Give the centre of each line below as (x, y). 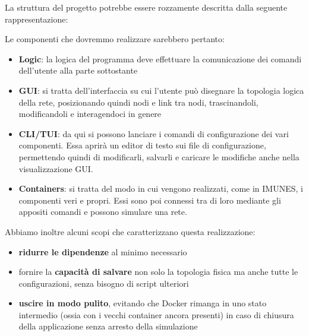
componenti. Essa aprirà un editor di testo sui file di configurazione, (142, 145)
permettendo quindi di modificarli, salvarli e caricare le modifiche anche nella (159, 156)
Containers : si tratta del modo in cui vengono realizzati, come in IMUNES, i (161, 188)
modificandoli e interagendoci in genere (90, 114)
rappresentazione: (37, 19)
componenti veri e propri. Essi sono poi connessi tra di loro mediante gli (150, 200)
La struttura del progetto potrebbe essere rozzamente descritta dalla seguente (146, 7)
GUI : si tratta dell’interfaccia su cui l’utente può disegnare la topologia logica (161, 90)
